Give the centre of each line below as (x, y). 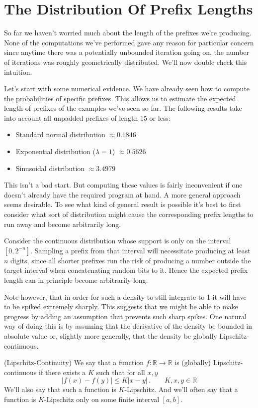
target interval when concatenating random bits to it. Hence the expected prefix (126, 270)
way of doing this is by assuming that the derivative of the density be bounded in (128, 326)
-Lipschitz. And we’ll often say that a (181, 389)
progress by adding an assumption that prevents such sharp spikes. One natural (125, 316)
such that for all (121, 372)
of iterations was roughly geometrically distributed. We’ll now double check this (126, 62)
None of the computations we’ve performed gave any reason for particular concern (129, 42)
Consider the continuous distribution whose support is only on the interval (118, 241)
